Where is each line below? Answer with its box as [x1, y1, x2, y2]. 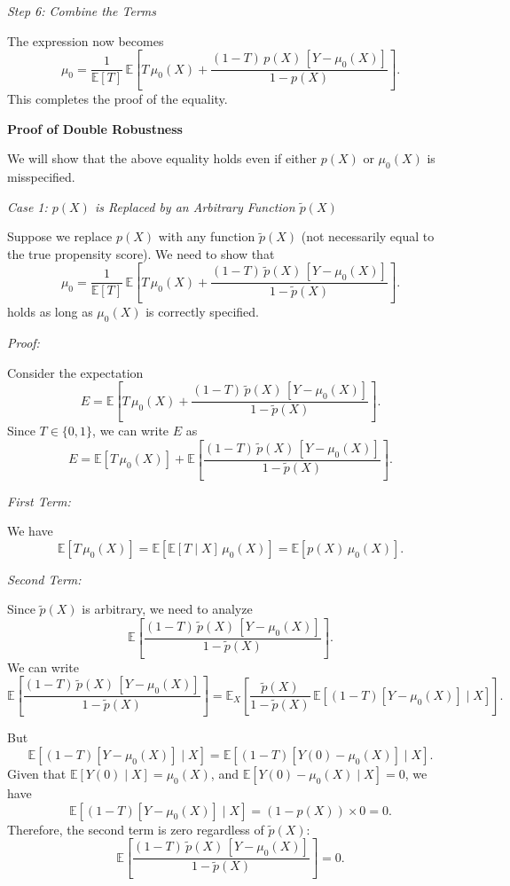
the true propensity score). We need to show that [7, 244, 275, 263]
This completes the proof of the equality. [7, 90, 228, 108]
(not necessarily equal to [301, 227, 435, 246]
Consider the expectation [7, 363, 144, 381]
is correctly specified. [145, 302, 259, 321]
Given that [7, 764, 67, 782]
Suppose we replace [7, 227, 113, 246]
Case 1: [7, 197, 48, 216]
